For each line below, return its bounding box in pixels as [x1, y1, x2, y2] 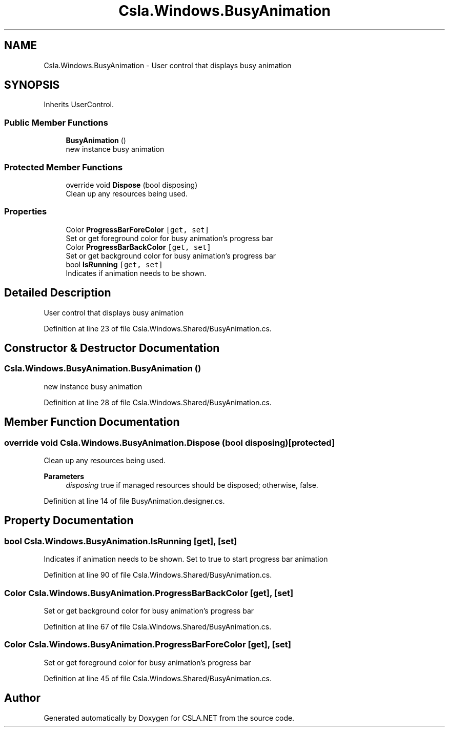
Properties [4, 206, 47, 217]
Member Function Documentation [4, 416, 180, 429]
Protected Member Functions [4, 162, 123, 172]
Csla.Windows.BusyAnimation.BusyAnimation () [4, 363, 201, 374]
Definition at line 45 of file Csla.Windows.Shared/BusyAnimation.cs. [44, 674, 272, 683]
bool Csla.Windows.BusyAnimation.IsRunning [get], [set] [4, 536, 237, 546]
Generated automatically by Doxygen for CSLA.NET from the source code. [44, 713, 295, 722]
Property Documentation [4, 514, 134, 527]
